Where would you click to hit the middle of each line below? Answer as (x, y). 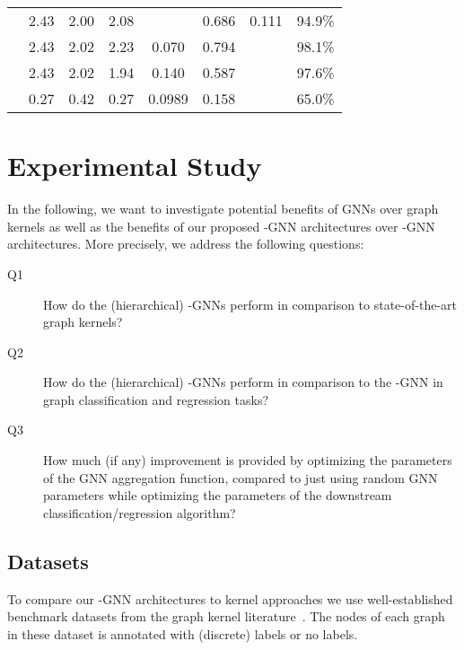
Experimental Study (135, 166)
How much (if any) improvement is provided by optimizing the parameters (248, 460)
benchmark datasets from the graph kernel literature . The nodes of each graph (226, 616)
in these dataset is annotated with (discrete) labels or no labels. (183, 633)
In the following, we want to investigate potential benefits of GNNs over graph (223, 209)
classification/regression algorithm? (140, 512)
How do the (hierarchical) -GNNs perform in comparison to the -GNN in (243, 382)
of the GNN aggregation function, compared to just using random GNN (241, 477)
